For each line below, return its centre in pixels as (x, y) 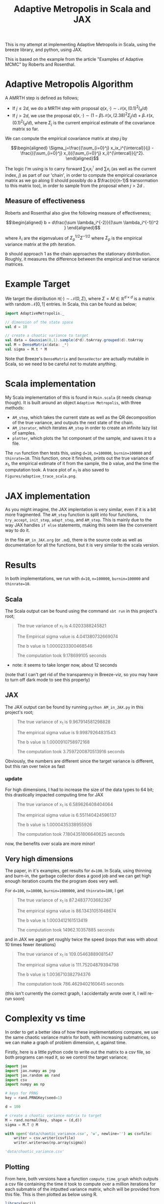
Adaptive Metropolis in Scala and (82, 9)
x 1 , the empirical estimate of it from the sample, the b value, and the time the (82, 464)
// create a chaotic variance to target (47, 336)
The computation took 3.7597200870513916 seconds (71, 751)
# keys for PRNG (22, 1094)
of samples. (24, 433)
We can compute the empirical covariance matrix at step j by (66, 138)
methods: (15, 408)
